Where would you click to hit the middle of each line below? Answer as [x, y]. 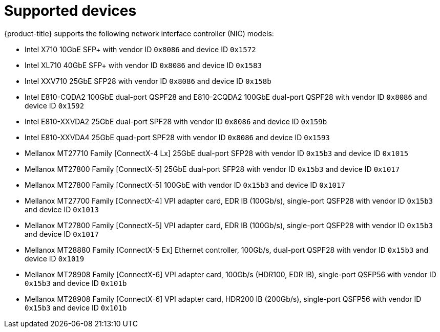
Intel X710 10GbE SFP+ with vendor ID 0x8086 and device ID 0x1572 [140, 49]
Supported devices [70, 11]
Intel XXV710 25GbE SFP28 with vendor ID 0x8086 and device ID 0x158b [148, 81]
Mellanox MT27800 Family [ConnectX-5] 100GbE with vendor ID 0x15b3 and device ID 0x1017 [185, 185]
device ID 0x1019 [55, 258]
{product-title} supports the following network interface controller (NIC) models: [139, 33]
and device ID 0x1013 [62, 209]
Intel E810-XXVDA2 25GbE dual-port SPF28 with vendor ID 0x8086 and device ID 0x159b [176, 121]
